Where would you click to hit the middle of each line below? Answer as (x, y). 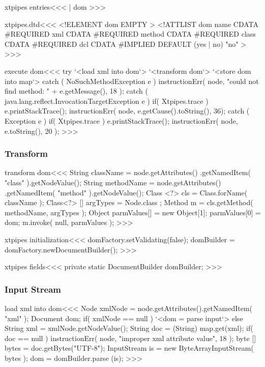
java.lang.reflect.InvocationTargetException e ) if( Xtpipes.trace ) (107, 101)
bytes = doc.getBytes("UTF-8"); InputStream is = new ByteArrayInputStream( (129, 348)
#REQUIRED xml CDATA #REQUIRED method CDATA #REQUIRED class (130, 34)
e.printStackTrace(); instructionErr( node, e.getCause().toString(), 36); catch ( (127, 111)
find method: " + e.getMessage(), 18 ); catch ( (76, 91)
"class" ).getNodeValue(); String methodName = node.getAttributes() (113, 182)
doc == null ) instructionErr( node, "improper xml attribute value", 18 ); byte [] (130, 338)
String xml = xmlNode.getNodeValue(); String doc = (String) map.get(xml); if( (129, 328)
